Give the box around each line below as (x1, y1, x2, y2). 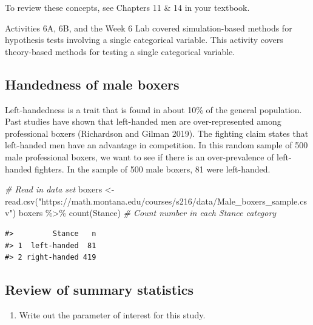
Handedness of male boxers (5, 74, 180, 93)
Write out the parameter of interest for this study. (19, 308, 206, 321)
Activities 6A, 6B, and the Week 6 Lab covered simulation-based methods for (5, 21, 292, 34)
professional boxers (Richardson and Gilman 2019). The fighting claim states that (5, 126, 309, 139)
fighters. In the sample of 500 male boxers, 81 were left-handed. (35, 162, 271, 175)
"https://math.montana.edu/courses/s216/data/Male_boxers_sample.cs (38, 194, 307, 207)
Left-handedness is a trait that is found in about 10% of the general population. (5, 103, 302, 116)
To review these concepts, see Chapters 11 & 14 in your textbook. (5, 1, 250, 13)
